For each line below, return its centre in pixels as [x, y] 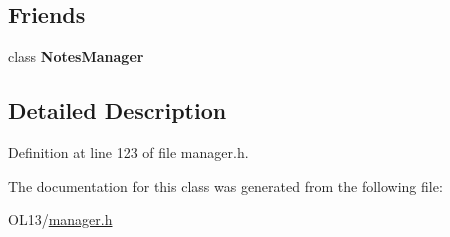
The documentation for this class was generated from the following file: [225, 185]
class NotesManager [76, 56]
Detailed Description [117, 110]
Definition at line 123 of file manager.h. [128, 152]
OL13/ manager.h [60, 219]
